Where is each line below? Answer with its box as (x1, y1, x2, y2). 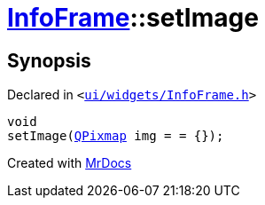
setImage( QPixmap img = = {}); (7, 129, 224, 144)
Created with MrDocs (7, 155, 132, 171)
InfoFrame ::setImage (7, 3, 259, 33)
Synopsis (7, 49, 91, 72)
